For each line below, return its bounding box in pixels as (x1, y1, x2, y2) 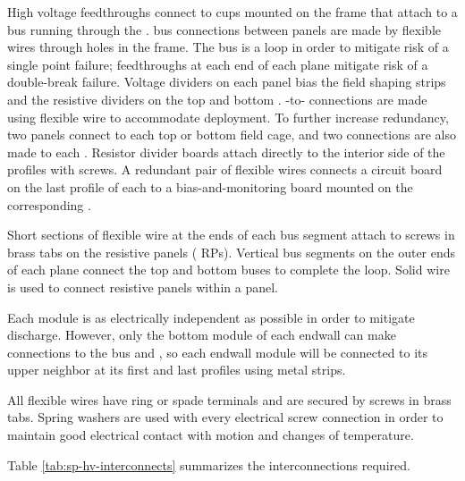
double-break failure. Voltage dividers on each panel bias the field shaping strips (7, 72, 446, 91)
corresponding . (7, 195, 91, 214)
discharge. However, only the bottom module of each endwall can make (7, 325, 396, 344)
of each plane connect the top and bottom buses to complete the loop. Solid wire (7, 260, 450, 279)
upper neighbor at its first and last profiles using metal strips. (7, 360, 346, 379)
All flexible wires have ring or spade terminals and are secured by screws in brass (7, 390, 452, 409)
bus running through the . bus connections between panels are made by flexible (7, 20, 441, 38)
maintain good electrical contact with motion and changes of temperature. (7, 426, 414, 444)
